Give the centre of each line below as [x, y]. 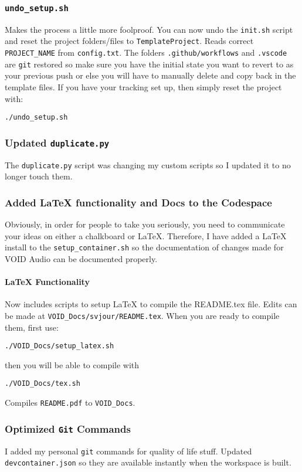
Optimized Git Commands [68, 428]
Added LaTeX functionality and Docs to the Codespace [138, 202]
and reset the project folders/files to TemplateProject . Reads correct [129, 41]
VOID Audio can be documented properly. [81, 258]
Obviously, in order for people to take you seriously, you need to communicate [145, 224]
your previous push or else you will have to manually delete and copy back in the [150, 75]
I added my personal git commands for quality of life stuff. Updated [128, 451]
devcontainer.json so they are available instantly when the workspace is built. [148, 462]
